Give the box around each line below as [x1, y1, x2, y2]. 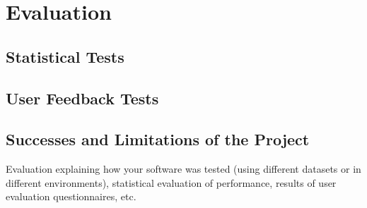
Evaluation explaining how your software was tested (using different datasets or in [6, 161, 361, 176]
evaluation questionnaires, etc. [6, 189, 136, 204]
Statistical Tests [6, 45, 124, 67]
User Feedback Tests [6, 87, 159, 109]
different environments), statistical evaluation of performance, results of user [6, 175, 337, 190]
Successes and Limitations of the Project [6, 128, 310, 150]
